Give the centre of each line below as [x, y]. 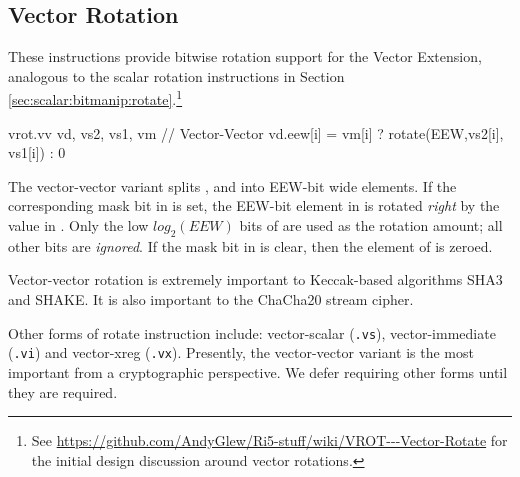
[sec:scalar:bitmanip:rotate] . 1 [95, 98]
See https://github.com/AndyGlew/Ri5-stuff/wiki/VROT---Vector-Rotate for [269, 440]
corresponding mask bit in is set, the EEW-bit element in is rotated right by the [254, 205]
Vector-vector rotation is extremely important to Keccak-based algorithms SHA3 [255, 279]
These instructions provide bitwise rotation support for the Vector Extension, [245, 56]
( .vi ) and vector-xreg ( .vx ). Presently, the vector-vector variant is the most [241, 352]
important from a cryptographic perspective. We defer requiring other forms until [258, 371]
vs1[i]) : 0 [37, 152]
